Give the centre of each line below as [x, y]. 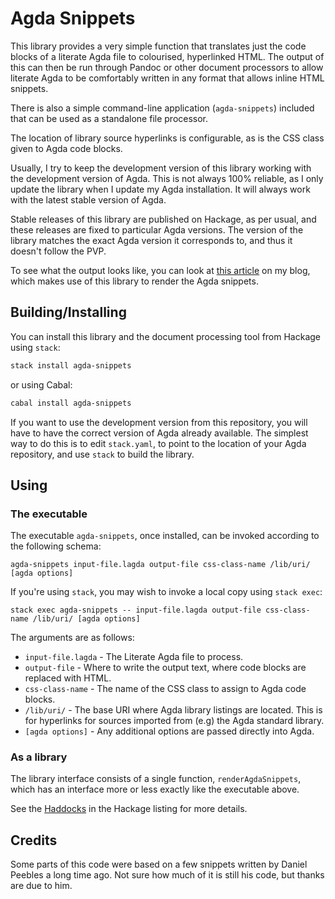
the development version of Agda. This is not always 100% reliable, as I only [167, 178]
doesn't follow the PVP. [58, 251]
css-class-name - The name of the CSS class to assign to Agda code [165, 689]
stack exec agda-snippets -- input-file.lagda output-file [136, 610]
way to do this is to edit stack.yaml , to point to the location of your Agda [158, 443]
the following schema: [56, 546]
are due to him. [41, 886]
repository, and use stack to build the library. [102, 454]
